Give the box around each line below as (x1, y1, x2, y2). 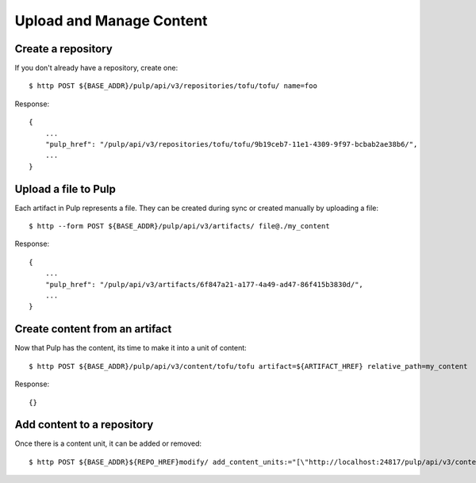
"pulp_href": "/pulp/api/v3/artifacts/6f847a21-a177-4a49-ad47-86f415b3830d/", (44, 280, 364, 289)
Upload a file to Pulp (14, 182, 117, 196)
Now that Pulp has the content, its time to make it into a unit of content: (14, 343, 248, 353)
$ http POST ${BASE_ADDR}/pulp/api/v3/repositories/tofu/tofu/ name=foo (29, 82, 317, 90)
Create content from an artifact (14, 322, 172, 336)
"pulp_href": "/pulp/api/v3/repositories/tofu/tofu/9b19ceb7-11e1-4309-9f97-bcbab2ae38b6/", (44, 140, 418, 149)
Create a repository (14, 42, 113, 56)
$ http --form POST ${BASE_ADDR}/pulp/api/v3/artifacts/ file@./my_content (29, 222, 330, 231)
